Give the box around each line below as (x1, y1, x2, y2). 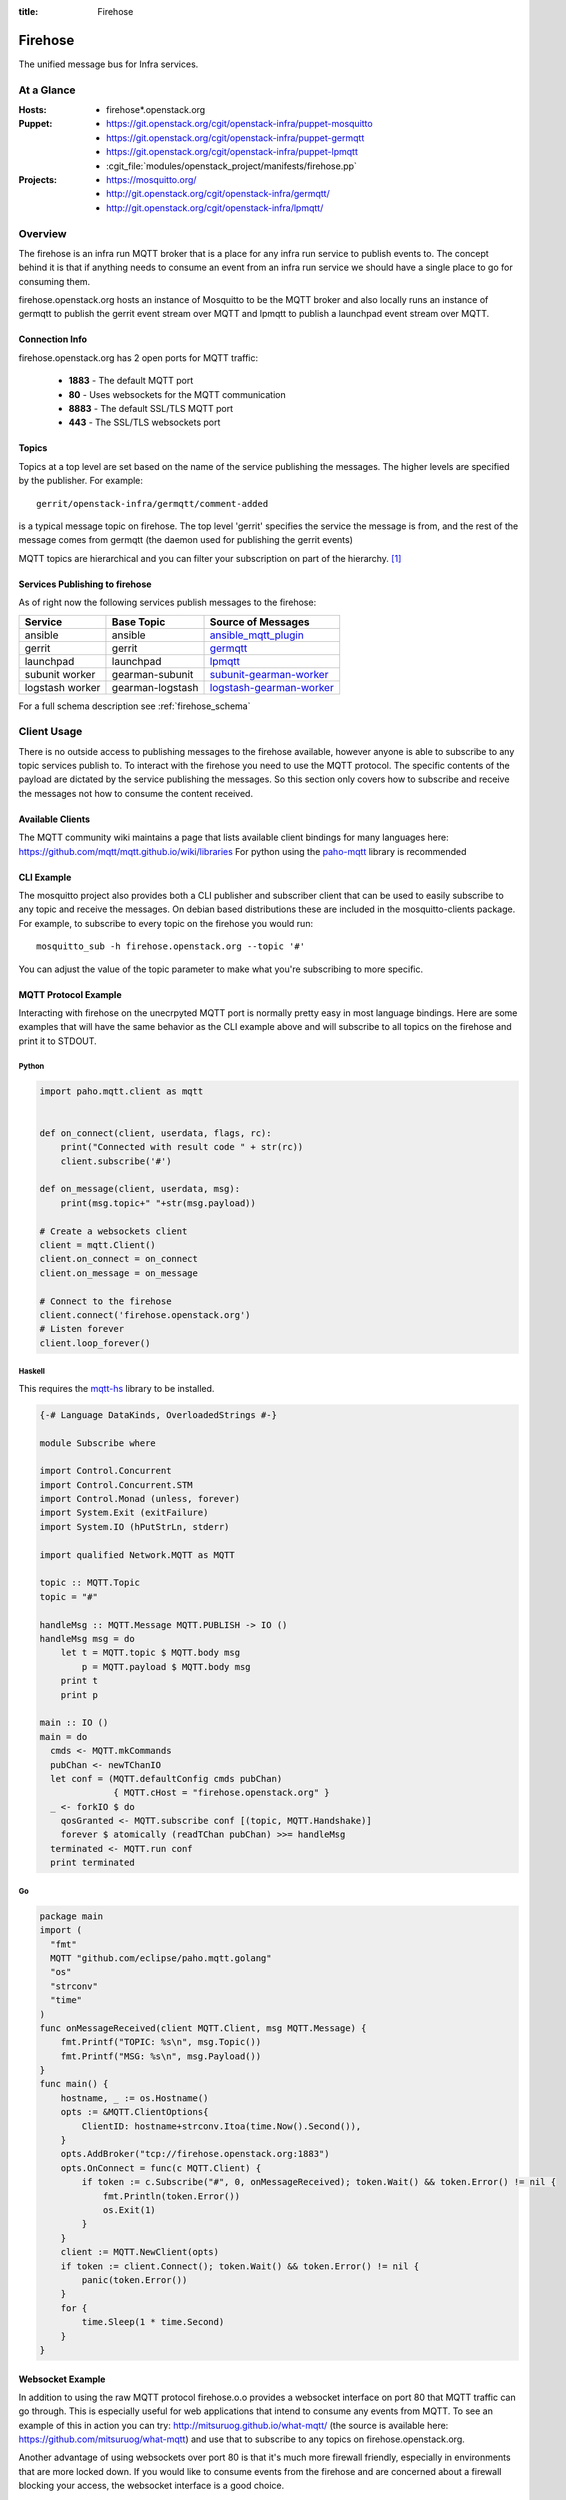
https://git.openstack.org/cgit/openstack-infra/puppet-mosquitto (106, 118, 374, 130)
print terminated (50, 1857, 135, 1869)
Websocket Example (18, 2373, 106, 2385)
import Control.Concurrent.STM (39, 1479, 194, 1490)
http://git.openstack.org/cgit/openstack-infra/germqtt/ (106, 188, 330, 200)
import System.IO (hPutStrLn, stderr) (39, 1521, 230, 1532)
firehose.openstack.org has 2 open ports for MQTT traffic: (18, 351, 259, 364)
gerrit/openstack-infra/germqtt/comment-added (36, 498, 269, 509)
